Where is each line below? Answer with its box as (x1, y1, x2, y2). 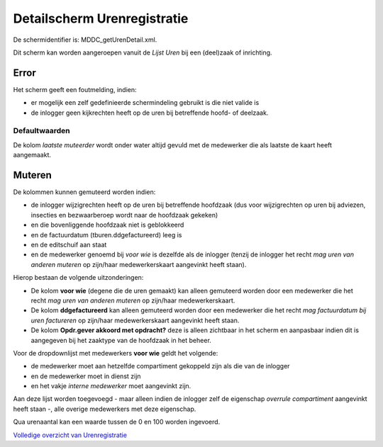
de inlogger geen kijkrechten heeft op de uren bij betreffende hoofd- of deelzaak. (30, 108, 269, 117)
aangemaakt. (13, 151, 52, 159)
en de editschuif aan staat (30, 241, 107, 249)
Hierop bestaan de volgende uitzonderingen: (13, 273, 144, 282)
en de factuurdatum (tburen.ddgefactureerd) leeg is (30, 230, 182, 239)
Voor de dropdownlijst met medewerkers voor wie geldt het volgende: (13, 349, 218, 357)
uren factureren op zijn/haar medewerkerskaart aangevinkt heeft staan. (30, 316, 240, 324)
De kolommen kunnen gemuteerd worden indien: (13, 188, 156, 196)
